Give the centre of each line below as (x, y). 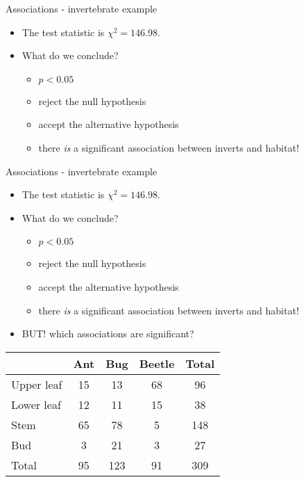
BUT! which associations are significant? (108, 334)
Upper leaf (37, 384)
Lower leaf (36, 404)
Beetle (157, 363)
